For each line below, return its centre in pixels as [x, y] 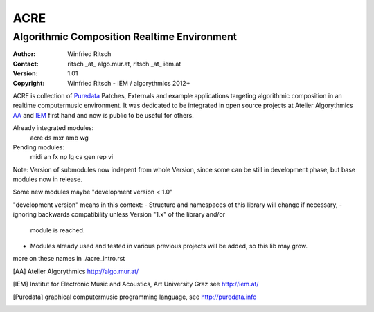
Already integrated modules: [53, 128]
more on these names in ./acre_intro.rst [69, 259]
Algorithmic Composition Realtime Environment [125, 37]
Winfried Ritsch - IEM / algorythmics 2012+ [129, 83]
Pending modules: [39, 147]
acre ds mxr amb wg [60, 138]
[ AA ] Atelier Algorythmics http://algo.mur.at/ [76, 271]
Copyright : [29, 83]
